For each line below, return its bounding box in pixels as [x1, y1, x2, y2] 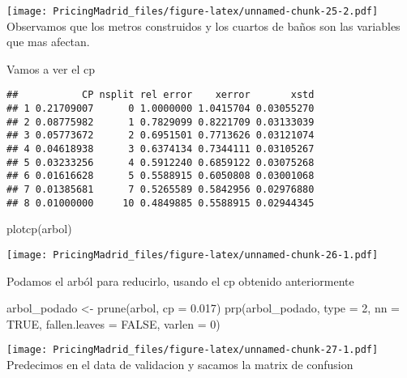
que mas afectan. [6, 33, 90, 50]
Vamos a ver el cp [6, 60, 95, 77]
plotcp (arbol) [6, 220, 72, 237]
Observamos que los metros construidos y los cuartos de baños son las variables [6, 17, 401, 34]
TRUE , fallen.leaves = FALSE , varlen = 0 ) [6, 315, 221, 332]
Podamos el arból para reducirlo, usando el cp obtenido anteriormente [6, 272, 354, 289]
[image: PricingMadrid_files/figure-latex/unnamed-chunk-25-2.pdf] [6, 6, 379, 17]
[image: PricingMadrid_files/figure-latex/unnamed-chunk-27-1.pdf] [6, 344, 379, 356]
